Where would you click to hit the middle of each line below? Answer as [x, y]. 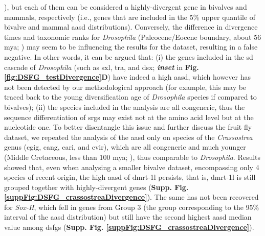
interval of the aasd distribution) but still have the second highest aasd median [128, 217]
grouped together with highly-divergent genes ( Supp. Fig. [96, 187]
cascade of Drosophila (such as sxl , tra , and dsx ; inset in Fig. [102, 67]
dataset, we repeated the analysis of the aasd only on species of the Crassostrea [128, 137]
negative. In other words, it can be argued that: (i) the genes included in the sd [129, 56]
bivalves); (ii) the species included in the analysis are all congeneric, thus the [125, 107]
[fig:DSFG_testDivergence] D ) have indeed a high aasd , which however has [128, 77]
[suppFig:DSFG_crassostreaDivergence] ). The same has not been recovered [131, 197]
